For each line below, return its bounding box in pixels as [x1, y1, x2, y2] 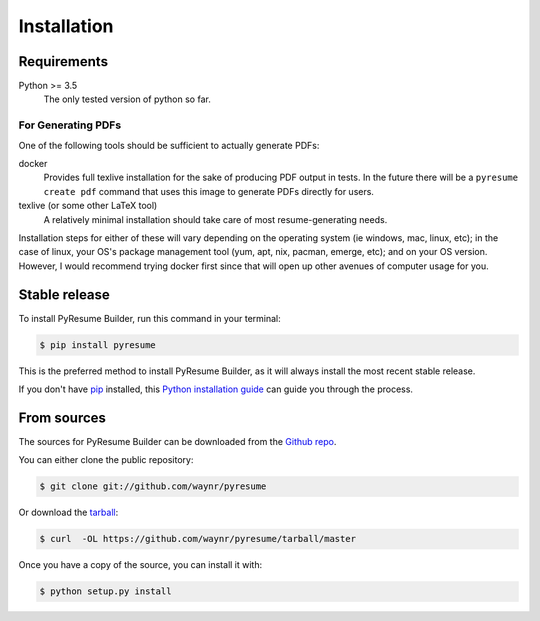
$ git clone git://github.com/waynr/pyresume [39, 481, 267, 492]
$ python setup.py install [39, 586, 172, 597]
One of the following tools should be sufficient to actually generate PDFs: [18, 139, 320, 151]
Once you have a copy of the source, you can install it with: [18, 559, 263, 571]
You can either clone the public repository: [18, 454, 194, 466]
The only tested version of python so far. [43, 93, 212, 105]
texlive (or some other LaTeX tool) [18, 200, 158, 212]
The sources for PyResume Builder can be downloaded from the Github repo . [18, 435, 337, 447]
